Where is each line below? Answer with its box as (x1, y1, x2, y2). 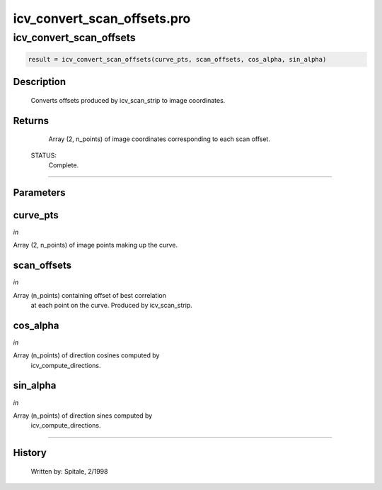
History (13, 447, 47, 459)
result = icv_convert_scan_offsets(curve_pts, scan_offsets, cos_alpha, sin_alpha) (28, 55, 327, 63)
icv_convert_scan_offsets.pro (13, 11, 191, 26)
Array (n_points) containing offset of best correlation (13, 291, 166, 299)
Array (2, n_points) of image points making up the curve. (13, 241, 178, 250)
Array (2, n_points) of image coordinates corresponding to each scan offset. (48, 135, 270, 143)
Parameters (13, 186, 66, 199)
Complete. (48, 160, 79, 169)
